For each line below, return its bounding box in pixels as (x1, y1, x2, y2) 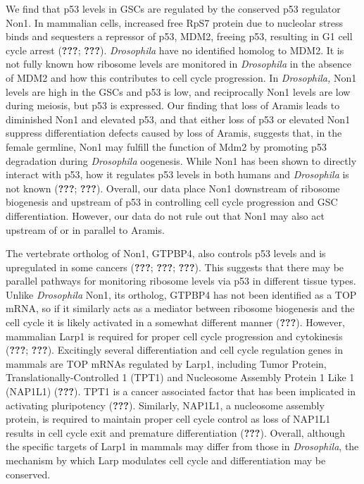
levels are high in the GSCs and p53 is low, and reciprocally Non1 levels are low (6, 84, 351, 99)
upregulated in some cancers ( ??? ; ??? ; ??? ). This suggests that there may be (6, 259, 344, 274)
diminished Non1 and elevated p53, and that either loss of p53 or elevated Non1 (6, 111, 351, 126)
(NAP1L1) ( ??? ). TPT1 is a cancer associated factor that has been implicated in (6, 384, 356, 399)
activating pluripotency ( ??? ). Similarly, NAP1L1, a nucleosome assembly (6, 397, 325, 412)
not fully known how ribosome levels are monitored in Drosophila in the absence (6, 56, 351, 71)
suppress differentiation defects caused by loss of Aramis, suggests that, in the (6, 125, 342, 140)
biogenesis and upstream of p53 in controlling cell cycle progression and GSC (6, 194, 338, 209)
